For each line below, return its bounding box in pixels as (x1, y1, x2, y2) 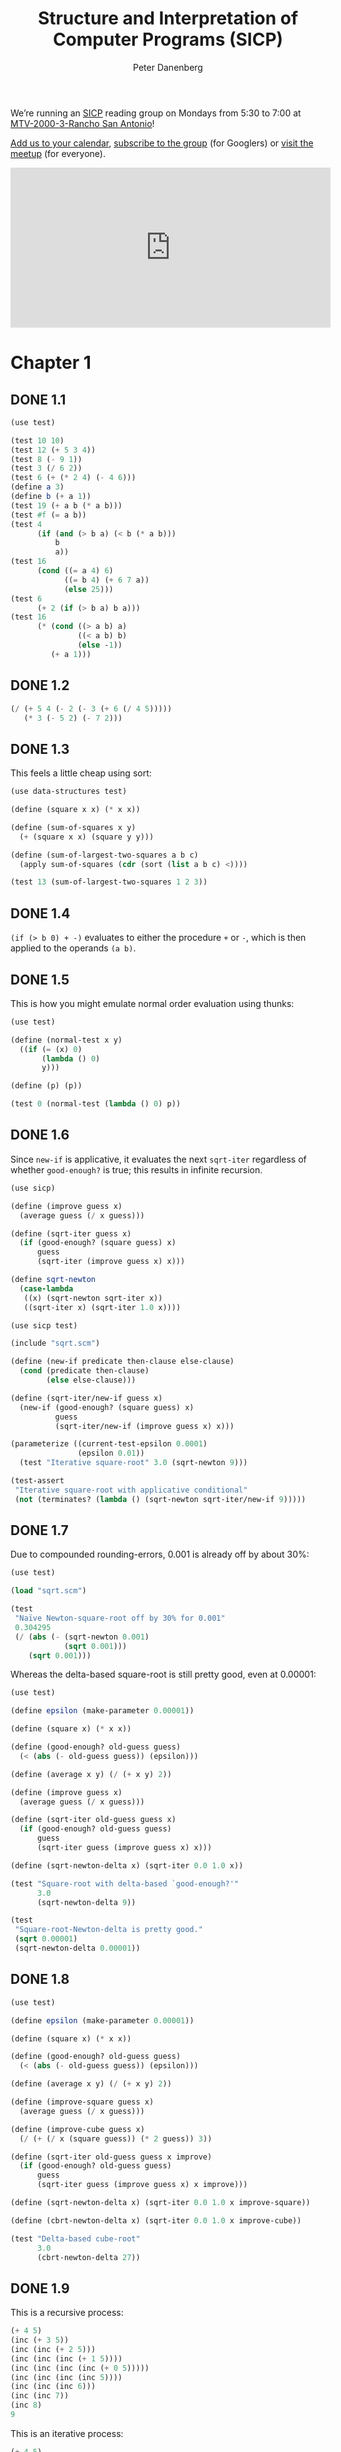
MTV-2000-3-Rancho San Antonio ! (10, 117, 155, 129)
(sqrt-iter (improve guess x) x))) (36, 1257, 186, 1267)
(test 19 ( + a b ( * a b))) (10, 500, 123, 511)
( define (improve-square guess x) (10, 2097, 155, 2107)
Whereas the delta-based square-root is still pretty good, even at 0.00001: (10, 1668, 317, 1681)
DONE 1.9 (10, 2280, 70, 2297)
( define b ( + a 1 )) (10, 492, 92, 502)
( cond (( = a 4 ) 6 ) (36, 566, 114, 576)
